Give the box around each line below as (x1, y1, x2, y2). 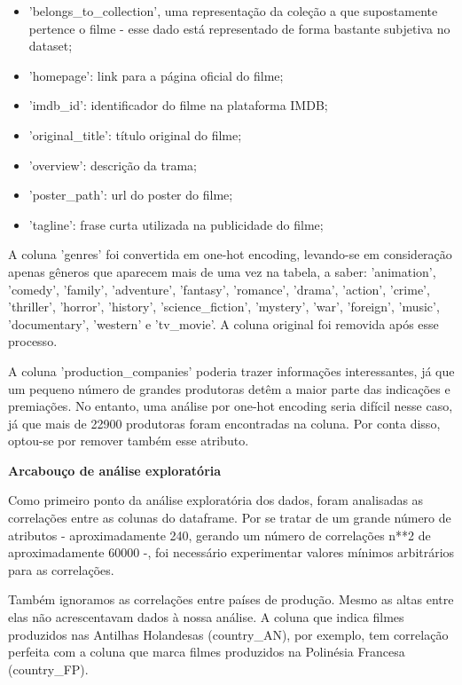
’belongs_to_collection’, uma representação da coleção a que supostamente (28, 2, 438, 20)
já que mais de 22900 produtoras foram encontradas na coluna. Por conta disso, (8, 413, 441, 432)
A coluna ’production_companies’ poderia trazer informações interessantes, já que (8, 361, 455, 380)
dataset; (28, 36, 73, 55)
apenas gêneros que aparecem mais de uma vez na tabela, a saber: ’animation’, (8, 262, 436, 280)
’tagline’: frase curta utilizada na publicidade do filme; (28, 215, 324, 233)
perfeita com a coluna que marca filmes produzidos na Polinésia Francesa (8, 642, 405, 661)
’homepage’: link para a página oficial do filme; (28, 66, 284, 84)
